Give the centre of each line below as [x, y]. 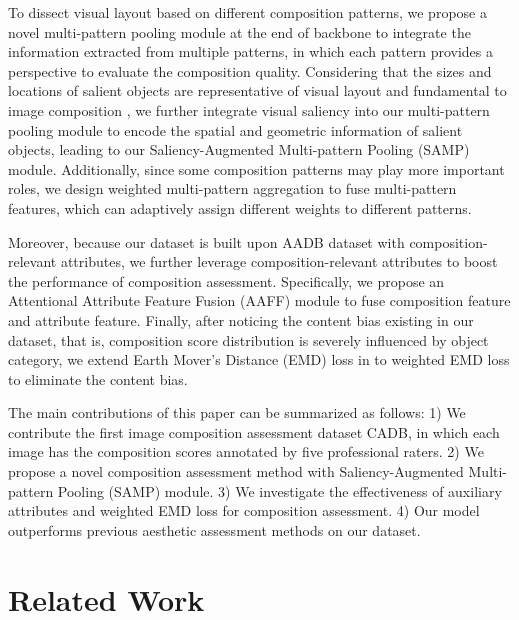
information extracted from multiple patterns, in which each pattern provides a [250, 51]
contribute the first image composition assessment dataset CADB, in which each [254, 431]
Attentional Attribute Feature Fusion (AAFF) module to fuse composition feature [259, 300]
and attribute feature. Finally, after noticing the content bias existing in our [241, 319]
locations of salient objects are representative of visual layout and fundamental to [257, 90]
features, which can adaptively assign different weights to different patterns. [240, 207]
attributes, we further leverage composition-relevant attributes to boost [279, 261]
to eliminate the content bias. [98, 378]
